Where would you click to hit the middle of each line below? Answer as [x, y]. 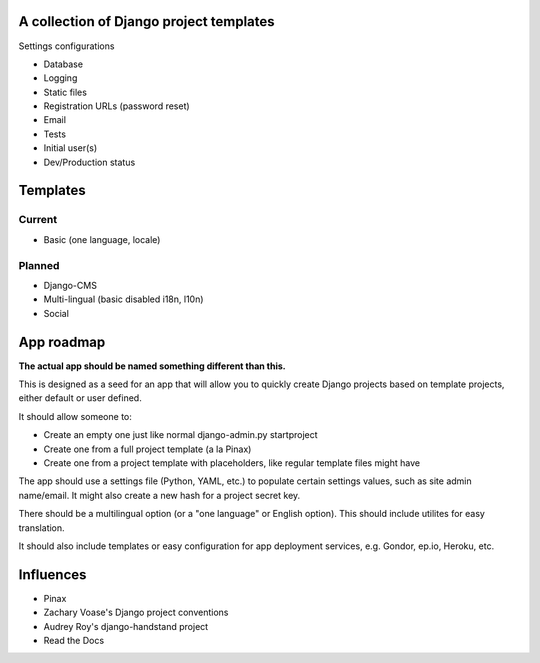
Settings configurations [66, 46]
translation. [41, 527]
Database [63, 64]
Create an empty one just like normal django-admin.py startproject [181, 435]
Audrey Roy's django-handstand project [126, 626]
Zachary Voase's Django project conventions [136, 612]
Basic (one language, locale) [102, 239]
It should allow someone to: [75, 416]
